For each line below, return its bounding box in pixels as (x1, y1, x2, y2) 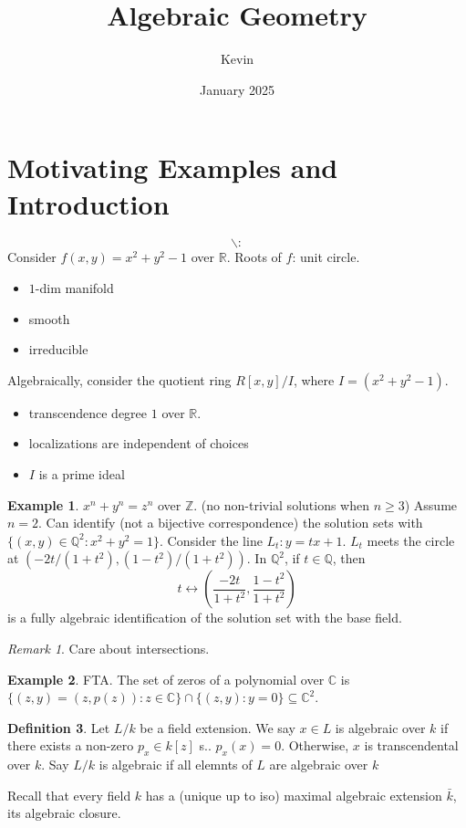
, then (332, 549, 366, 568)
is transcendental (364, 736, 459, 755)
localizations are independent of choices (28, 434, 249, 453)
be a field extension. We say (140, 718, 295, 737)
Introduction (7, 184, 170, 222)
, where (293, 370, 335, 389)
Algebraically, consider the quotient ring (7, 370, 232, 389)
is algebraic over (335, 718, 426, 737)
